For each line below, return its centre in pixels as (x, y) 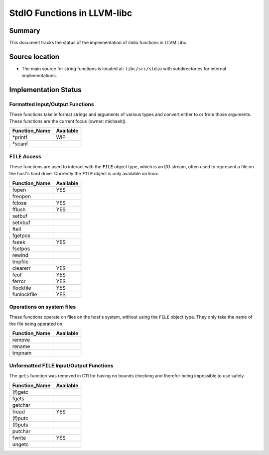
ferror (19, 281)
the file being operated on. (37, 324)
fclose (19, 203)
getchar (21, 405)
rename (21, 346)
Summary (25, 31)
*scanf (20, 144)
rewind (20, 255)
